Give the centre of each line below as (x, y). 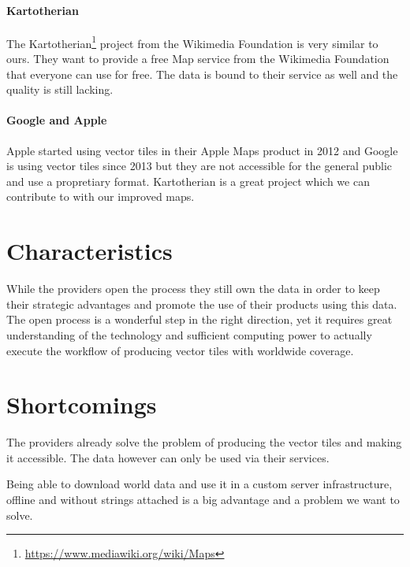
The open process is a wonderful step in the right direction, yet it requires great (199, 319)
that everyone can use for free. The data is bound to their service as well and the (202, 74)
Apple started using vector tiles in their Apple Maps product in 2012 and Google (202, 150)
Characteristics (89, 251)
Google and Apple (57, 120)
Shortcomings (82, 404)
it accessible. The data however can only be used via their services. (168, 457)
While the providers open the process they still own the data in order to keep (193, 289)
